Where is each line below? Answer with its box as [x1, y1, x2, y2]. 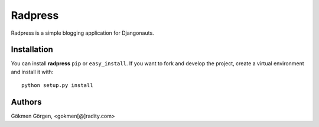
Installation [11, 45, 53, 55]
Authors [11, 97, 42, 107]
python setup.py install [21, 82, 93, 89]
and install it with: [11, 68, 54, 75]
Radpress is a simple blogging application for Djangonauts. [11, 29, 154, 36]
